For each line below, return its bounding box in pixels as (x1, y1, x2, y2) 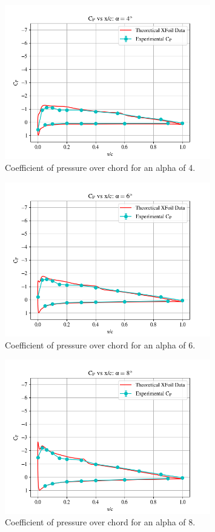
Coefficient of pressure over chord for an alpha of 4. (5, 161, 196, 173)
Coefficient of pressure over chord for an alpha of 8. (5, 516, 196, 528)
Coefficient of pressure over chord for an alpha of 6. (5, 338, 196, 351)
